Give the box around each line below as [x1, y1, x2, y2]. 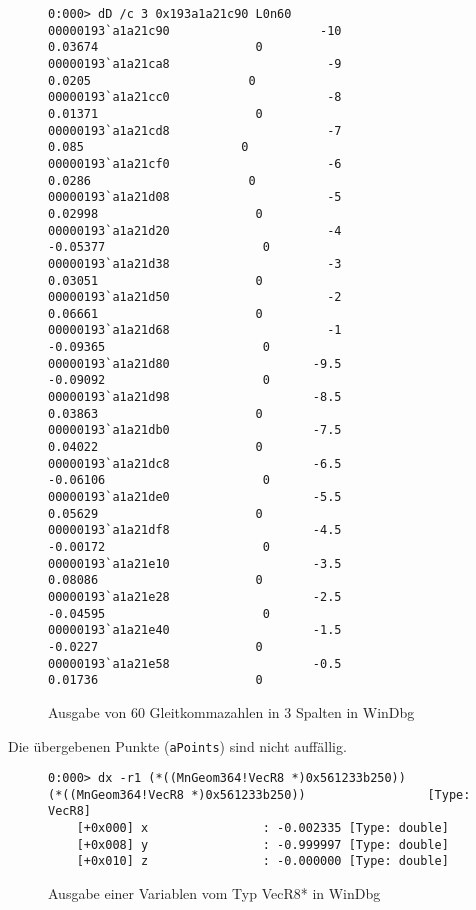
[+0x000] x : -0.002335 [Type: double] [76, 821, 449, 836]
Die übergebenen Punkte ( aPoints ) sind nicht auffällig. [8, 735, 347, 756]
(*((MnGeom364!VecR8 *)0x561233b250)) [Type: [48, 787, 471, 802]
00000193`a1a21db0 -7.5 [48, 423, 342, 438]
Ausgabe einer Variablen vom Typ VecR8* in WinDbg [48, 883, 381, 904]
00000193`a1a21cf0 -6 [48, 156, 342, 171]
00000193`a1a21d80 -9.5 [48, 356, 342, 371]
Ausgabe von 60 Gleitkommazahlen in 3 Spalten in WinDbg [48, 701, 415, 722]
